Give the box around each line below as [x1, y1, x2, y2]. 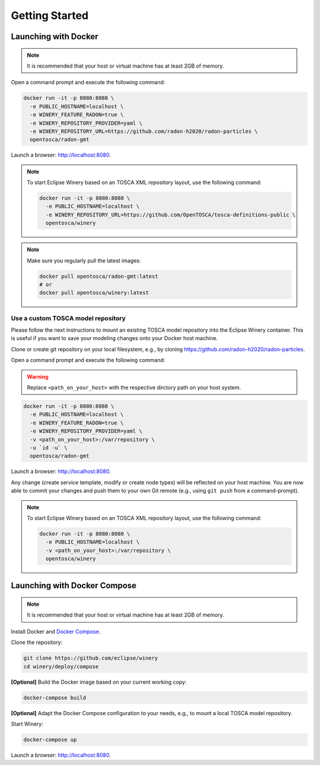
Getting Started [11, 9, 89, 22]
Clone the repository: [11, 639, 63, 646]
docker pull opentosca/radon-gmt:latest [39, 273, 158, 280]
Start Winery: [11, 720, 44, 727]
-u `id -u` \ [30, 444, 68, 451]
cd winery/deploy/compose [23, 663, 99, 670]
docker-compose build [23, 694, 87, 701]
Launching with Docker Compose [11, 580, 137, 591]
